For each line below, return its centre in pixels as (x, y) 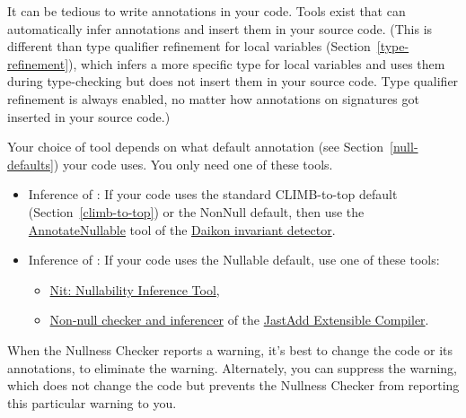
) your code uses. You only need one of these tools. (193, 164)
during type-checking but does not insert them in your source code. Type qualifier (233, 81)
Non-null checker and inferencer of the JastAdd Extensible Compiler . (239, 320)
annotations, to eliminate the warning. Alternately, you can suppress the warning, (233, 367)
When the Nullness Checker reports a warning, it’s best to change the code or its (230, 349)
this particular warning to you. (92, 402)
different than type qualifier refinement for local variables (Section (189, 46)
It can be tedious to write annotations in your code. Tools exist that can (207, 11)
